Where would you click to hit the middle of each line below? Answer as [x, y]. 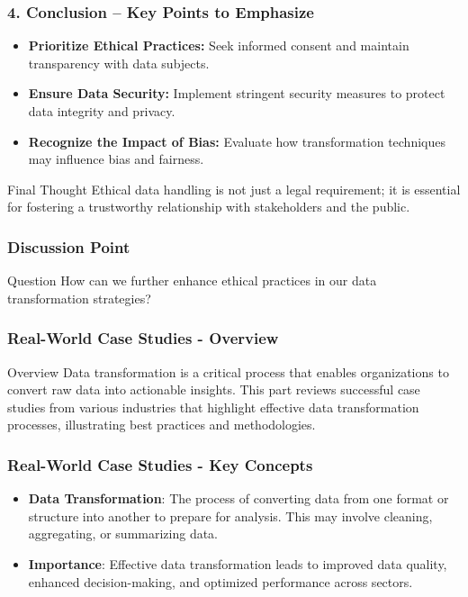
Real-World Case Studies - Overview [143, 338]
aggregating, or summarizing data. [123, 534]
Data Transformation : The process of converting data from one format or [238, 498]
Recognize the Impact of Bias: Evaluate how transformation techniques [237, 141]
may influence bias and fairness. [116, 159]
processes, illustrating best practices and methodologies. [162, 425]
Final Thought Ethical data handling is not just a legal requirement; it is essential [234, 189]
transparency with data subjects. [119, 63]
